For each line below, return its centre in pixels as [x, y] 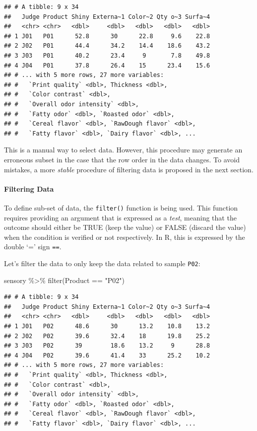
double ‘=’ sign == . [33, 247]
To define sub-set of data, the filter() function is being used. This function [121, 207]
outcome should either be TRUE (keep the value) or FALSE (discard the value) [125, 227]
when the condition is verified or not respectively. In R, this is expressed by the [125, 237]
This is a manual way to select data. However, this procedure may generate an [123, 150]
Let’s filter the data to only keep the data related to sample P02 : [102, 263]
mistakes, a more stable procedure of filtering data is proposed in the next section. [129, 169]
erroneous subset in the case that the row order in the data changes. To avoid [122, 159]
